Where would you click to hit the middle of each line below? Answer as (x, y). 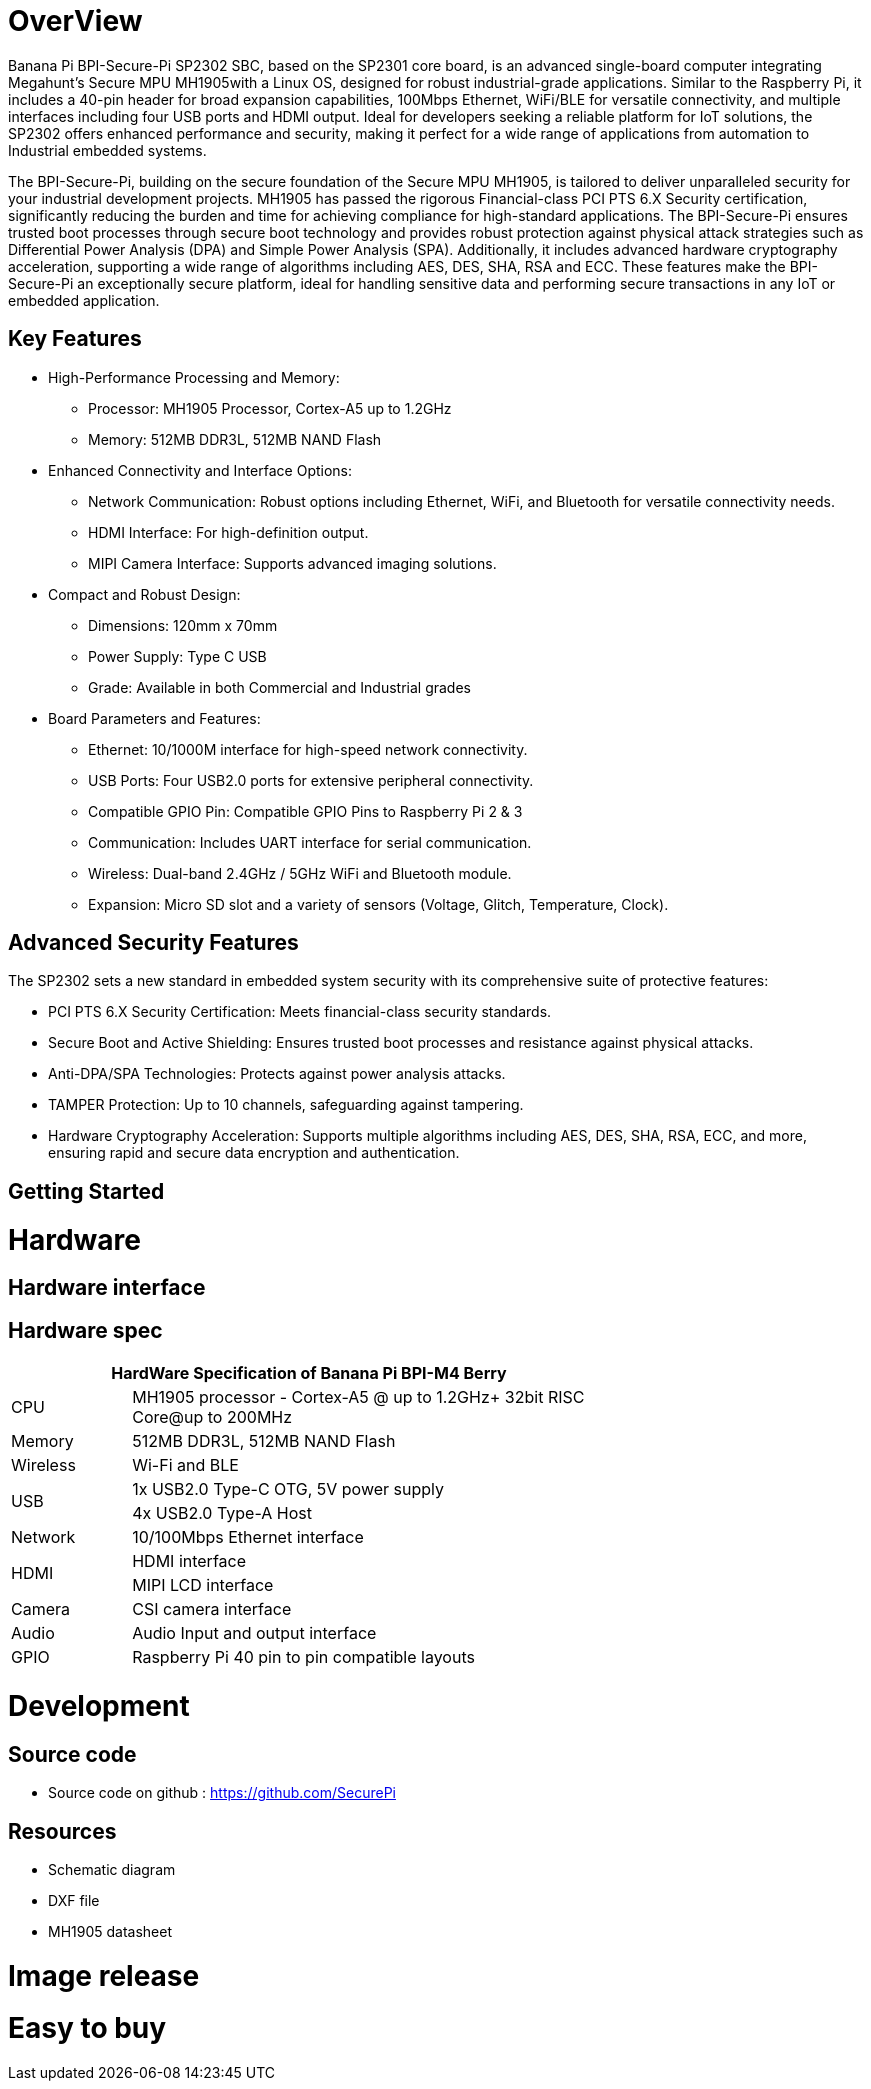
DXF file (74, 1900)
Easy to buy (87, 2028)
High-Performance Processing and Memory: (194, 377)
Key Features (75, 339)
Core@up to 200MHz (212, 1417)
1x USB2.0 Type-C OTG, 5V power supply (288, 1489)
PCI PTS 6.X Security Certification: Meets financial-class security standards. (300, 1012)
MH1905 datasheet (110, 1931)
